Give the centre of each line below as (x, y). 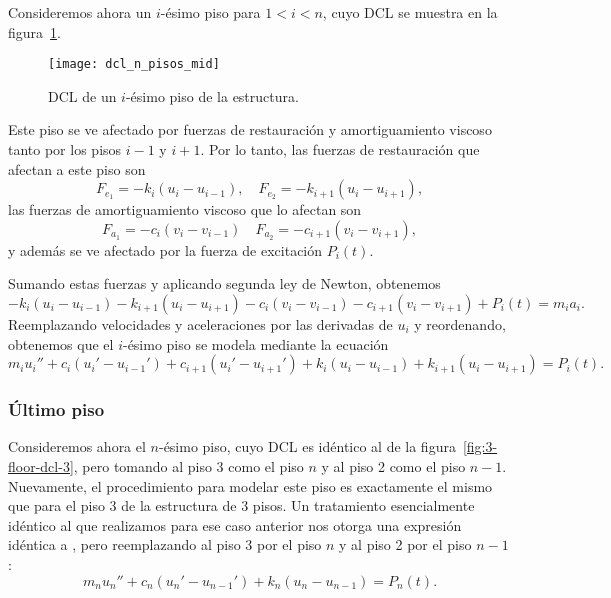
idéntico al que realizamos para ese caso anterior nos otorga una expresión (235, 524)
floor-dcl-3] (41, 466)
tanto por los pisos (65, 149)
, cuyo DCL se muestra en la (410, 12)
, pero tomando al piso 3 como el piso (188, 466)
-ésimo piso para (210, 12)
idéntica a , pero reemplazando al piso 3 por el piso (165, 544)
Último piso (56, 409)
